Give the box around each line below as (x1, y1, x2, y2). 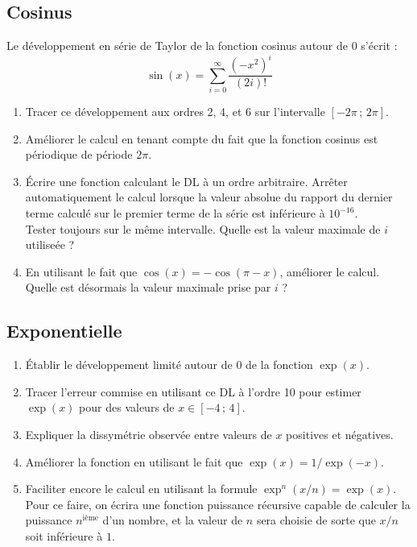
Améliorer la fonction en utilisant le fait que (25, 453, 243, 470)
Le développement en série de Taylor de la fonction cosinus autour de (6, 37, 349, 54)
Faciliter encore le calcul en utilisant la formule (25, 480, 258, 497)
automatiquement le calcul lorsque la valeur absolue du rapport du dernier (25, 189, 393, 205)
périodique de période (25, 146, 133, 163)
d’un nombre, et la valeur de (102, 512, 243, 528)
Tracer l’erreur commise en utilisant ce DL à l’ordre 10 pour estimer (25, 383, 361, 400)
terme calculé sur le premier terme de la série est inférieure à (25, 205, 325, 222)
